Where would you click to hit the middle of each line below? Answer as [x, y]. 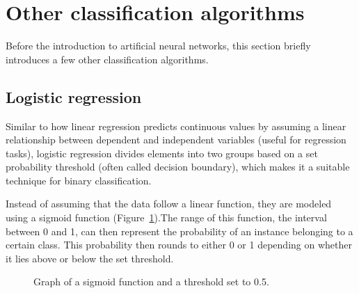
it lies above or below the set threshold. [90, 258]
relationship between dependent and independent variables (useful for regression [176, 140]
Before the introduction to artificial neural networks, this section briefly [158, 46]
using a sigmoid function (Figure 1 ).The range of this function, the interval [166, 217]
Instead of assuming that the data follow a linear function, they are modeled [169, 204]
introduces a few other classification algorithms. [107, 59]
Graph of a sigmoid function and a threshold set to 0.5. [151, 282]
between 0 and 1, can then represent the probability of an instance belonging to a [179, 231]
